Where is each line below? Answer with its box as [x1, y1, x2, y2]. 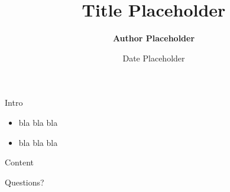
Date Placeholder [122, 51, 185, 64]
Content [5, 156, 34, 168]
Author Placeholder [112, 32, 195, 44]
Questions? [5, 175, 44, 188]
